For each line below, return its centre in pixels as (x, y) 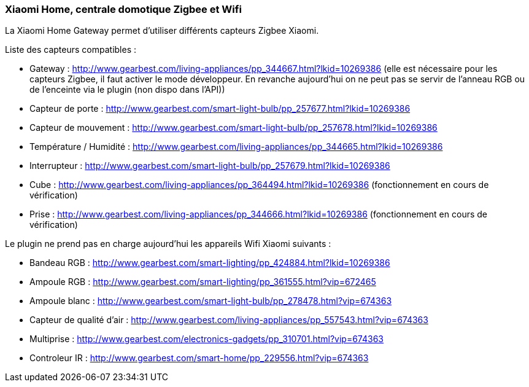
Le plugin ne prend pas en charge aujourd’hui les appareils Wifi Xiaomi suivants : (168, 244)
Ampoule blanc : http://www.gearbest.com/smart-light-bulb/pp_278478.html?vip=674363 (211, 301)
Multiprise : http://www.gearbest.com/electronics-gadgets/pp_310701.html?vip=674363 (207, 339)
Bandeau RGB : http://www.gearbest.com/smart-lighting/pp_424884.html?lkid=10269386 (210, 263)
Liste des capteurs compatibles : (71, 50)
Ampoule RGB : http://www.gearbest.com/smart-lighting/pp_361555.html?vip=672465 (203, 282)
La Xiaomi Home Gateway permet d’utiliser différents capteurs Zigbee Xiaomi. (162, 31)
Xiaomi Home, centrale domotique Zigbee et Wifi (123, 9)
